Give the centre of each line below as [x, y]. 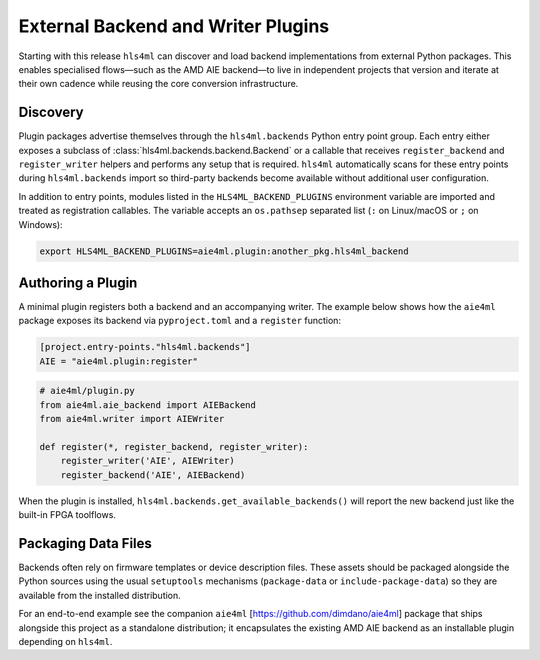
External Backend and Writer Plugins [174, 26]
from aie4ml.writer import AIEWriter [132, 419]
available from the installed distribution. [100, 595]
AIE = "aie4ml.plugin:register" [119, 361]
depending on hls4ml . [65, 641]
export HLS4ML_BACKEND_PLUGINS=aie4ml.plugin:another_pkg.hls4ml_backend [224, 251]
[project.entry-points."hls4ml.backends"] [145, 347]
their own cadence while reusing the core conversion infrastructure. [158, 84]
